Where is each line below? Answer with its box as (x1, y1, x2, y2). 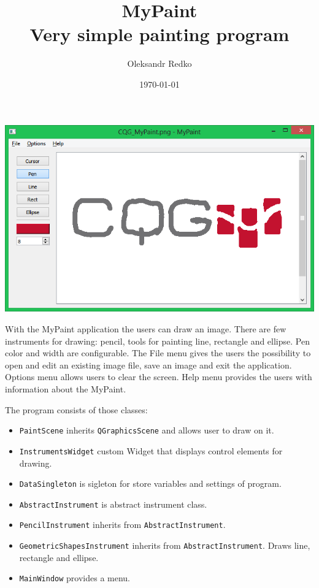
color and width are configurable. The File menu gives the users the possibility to (5, 346, 311, 359)
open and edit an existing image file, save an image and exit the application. (5, 358, 292, 371)
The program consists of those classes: (5, 403, 148, 416)
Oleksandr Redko (127, 57, 192, 70)
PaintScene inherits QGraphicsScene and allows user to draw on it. (19, 424, 274, 437)
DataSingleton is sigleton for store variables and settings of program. (19, 477, 282, 490)
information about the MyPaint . (5, 383, 126, 395)
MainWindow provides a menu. (19, 571, 131, 584)
